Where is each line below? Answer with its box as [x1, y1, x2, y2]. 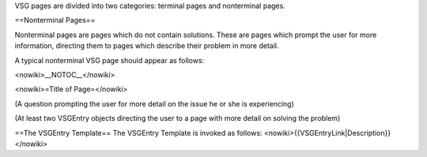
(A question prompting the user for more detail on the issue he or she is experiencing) [14, 99, 294, 108]
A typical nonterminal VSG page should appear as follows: [14, 55, 205, 65]
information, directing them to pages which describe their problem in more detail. [14, 41, 279, 50]
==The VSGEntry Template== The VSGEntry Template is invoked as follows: [14, 128, 263, 137]
